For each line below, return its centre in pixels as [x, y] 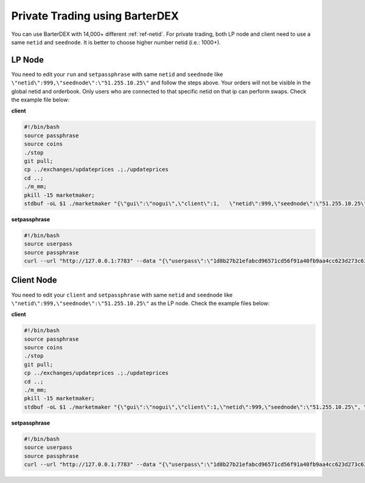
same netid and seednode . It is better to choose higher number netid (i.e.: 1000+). [116, 42]
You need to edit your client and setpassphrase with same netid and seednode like [122, 295]
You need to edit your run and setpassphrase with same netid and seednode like [117, 74]
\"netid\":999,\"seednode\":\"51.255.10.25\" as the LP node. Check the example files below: [141, 303]
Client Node [34, 280]
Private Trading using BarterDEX [95, 16]
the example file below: [40, 100]
